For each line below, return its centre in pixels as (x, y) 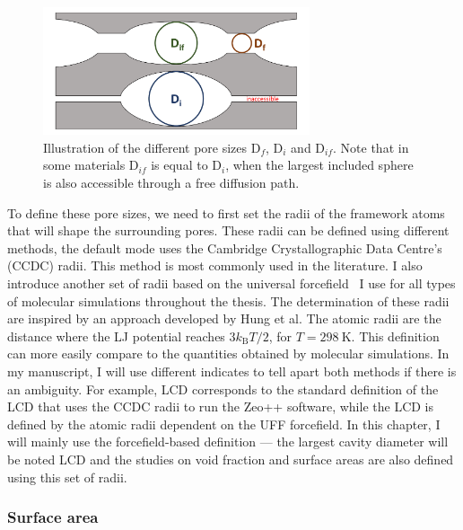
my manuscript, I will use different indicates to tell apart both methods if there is (232, 371)
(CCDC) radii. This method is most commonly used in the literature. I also (215, 265)
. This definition (395, 336)
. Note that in (371, 147)
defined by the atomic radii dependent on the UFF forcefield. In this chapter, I (224, 424)
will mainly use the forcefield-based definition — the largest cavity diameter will (228, 442)
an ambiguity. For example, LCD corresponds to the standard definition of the (223, 389)
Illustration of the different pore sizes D (152, 147)
